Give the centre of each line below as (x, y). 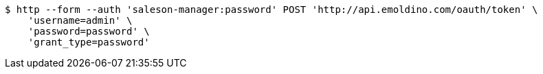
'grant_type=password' (89, 42)
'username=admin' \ (80, 20)
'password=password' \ (89, 31)
